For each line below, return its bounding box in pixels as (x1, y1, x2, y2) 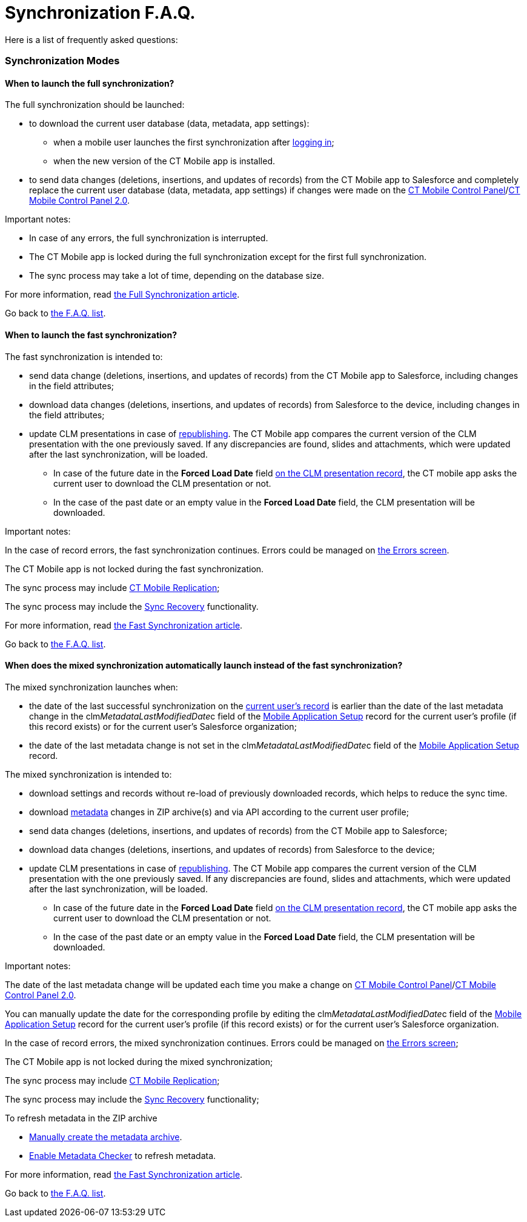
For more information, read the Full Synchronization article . (5, 289, 240, 300)
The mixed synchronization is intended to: (5, 769, 172, 780)
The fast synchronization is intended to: (5, 351, 163, 362)
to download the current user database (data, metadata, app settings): (29, 118, 310, 129)
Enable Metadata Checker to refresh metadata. (29, 1150, 216, 1161)
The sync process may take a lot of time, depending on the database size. (29, 270, 325, 281)
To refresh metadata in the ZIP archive (5, 1112, 157, 1123)
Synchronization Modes (5, 55, 120, 67)
